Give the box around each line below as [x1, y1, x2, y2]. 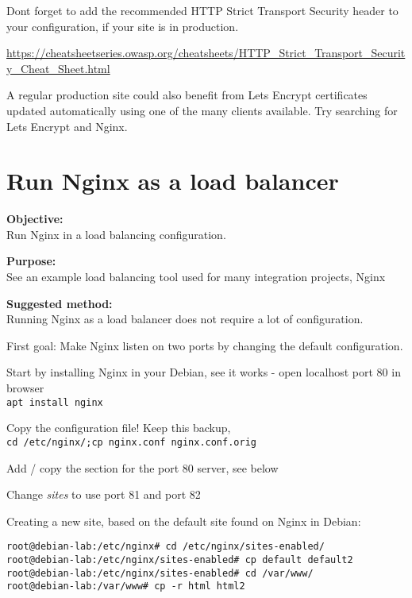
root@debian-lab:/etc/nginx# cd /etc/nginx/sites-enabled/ [6, 541, 325, 553]
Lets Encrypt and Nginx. [6, 118, 128, 134]
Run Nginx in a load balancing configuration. [6, 226, 226, 242]
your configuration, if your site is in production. [6, 17, 239, 34]
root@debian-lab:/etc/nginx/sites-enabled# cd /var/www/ [6, 567, 314, 579]
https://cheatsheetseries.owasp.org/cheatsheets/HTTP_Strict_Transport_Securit [6, 44, 406, 61]
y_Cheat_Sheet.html [6, 60, 110, 76]
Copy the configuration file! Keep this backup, [6, 419, 231, 436]
